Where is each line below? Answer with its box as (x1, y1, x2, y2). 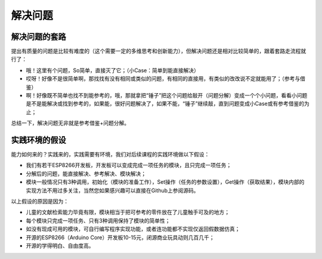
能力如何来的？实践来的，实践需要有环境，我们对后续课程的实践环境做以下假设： (11, 151, 210, 158)
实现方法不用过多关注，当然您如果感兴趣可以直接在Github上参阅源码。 (26, 187, 199, 194)
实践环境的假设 (11, 135, 66, 145)
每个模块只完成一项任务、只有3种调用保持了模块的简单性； (26, 217, 171, 224)
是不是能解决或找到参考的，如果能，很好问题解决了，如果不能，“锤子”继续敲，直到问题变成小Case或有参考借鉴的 (26, 100, 304, 107)
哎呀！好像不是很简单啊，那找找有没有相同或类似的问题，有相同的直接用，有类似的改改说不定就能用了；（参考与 (26, 75, 301, 82)
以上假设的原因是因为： (11, 198, 69, 205)
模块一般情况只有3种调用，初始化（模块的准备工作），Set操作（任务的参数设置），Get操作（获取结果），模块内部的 (26, 178, 305, 186)
